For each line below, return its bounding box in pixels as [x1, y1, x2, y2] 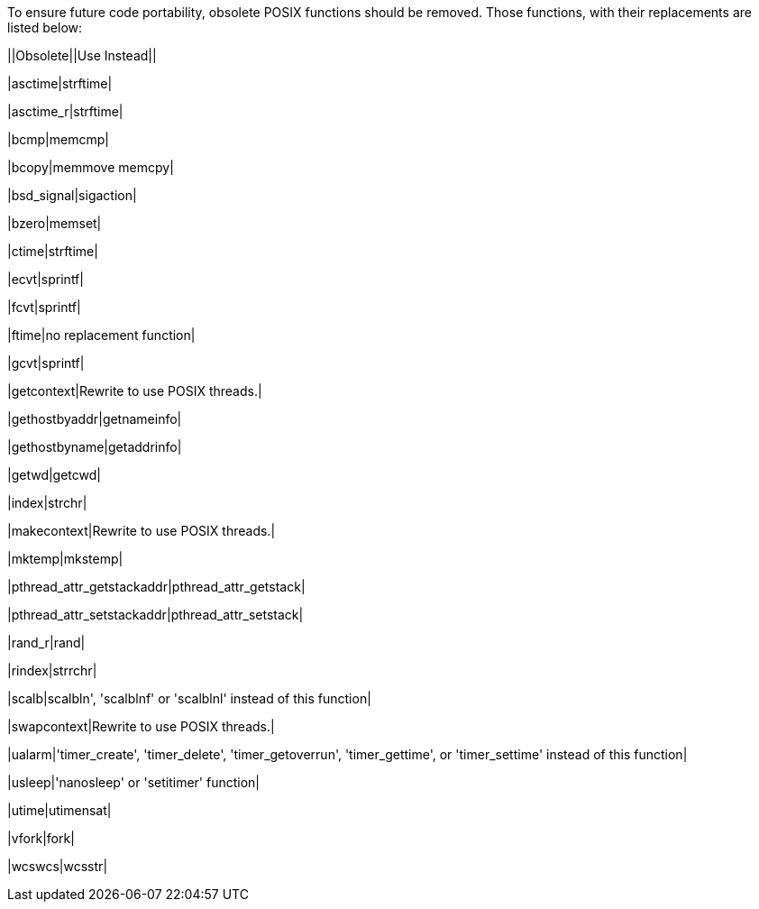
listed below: [7, 20, 83, 35]
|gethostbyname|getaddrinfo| [7, 439, 182, 454]
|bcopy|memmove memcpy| [7, 160, 174, 175]
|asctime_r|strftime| [7, 104, 123, 119]
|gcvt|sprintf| [7, 355, 85, 371]
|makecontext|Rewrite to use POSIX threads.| [7, 523, 276, 538]
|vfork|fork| [7, 831, 75, 846]
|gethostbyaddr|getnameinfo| [7, 411, 182, 427]
